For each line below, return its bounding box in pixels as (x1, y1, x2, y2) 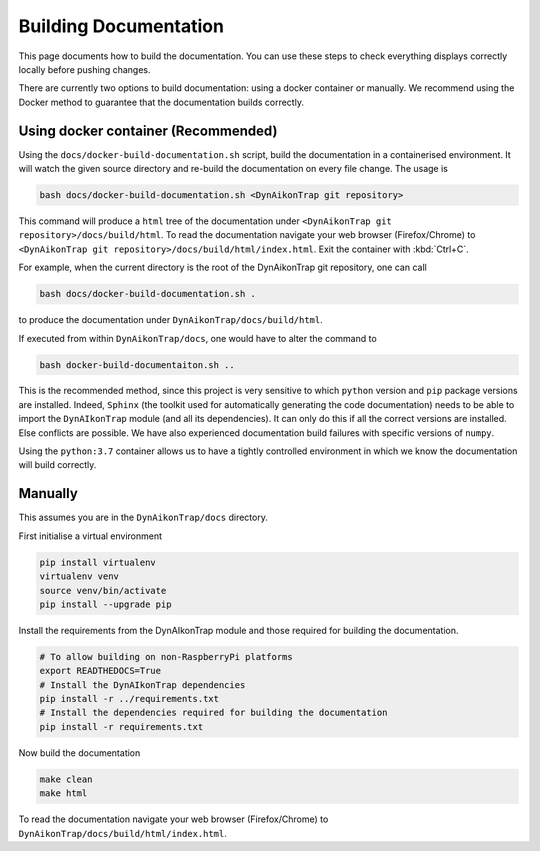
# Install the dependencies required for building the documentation (39, 707, 388, 719)
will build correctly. (18, 459, 97, 471)
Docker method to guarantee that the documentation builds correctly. (18, 96, 305, 108)
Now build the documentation (18, 746, 141, 759)
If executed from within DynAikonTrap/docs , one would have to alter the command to (18, 332, 377, 344)
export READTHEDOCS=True (39, 665, 162, 677)
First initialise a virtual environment (18, 530, 163, 542)
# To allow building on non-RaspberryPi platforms (39, 651, 294, 662)
